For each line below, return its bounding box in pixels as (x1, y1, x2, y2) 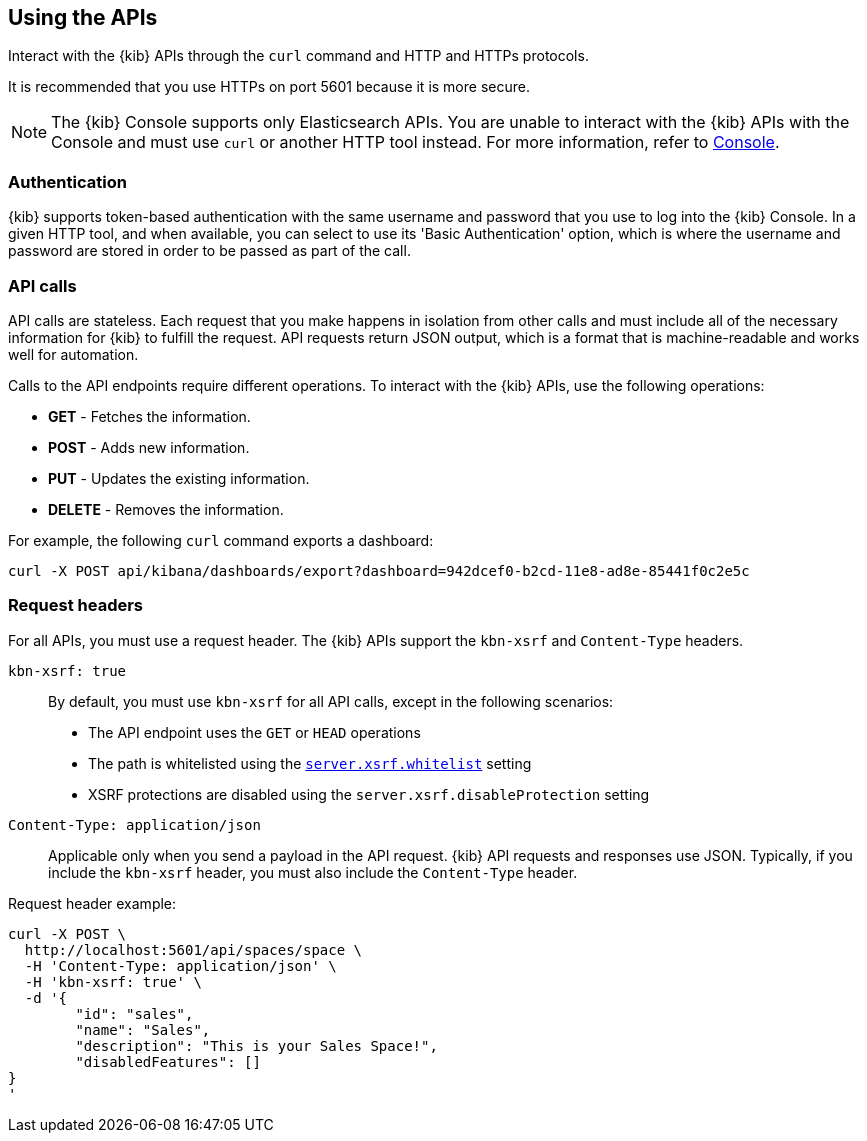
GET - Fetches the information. (48, 407, 251, 425)
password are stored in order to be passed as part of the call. (8, 242, 411, 260)
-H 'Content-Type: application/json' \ (24, 957, 337, 974)
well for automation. (8, 345, 139, 363)
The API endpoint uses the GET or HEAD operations (88, 723, 421, 741)
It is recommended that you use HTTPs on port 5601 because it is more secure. (8, 78, 530, 96)
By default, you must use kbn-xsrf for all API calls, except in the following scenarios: (48, 692, 614, 710)
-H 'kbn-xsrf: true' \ (24, 973, 202, 990)
